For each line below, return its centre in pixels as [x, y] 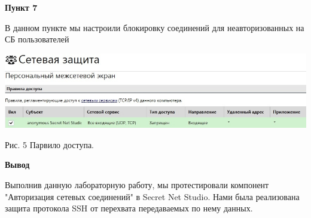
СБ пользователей [37, 39]
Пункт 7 [21, 7]
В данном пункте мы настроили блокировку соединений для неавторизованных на [155, 27]
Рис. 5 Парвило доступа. [50, 144]
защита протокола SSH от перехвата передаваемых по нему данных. [129, 208]
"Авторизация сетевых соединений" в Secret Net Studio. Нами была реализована [152, 196]
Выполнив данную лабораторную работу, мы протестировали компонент [137, 185]
